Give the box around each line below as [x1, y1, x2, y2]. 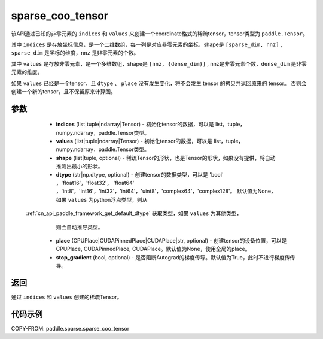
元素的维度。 [11, 69, 43, 76]
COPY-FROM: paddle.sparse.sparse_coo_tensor [11, 325, 130, 332]
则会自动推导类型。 [56, 223, 103, 231]
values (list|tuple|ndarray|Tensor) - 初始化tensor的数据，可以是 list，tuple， [56, 138, 244, 145]
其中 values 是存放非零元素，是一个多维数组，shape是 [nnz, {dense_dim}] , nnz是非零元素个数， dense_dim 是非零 [11, 60, 307, 67]
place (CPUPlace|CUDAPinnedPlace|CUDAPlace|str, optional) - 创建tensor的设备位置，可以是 [56, 237, 287, 244]
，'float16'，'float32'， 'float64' [56, 180, 135, 187]
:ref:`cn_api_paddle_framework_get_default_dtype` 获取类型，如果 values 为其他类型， [26, 210, 242, 217]
